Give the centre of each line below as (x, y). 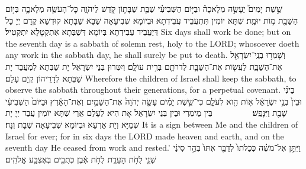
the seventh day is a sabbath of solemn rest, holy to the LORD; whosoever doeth (152, 43)
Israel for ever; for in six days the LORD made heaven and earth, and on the (145, 136)
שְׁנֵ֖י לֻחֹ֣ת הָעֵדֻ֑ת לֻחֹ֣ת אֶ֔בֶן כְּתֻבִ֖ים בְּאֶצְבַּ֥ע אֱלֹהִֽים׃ (81, 159)
